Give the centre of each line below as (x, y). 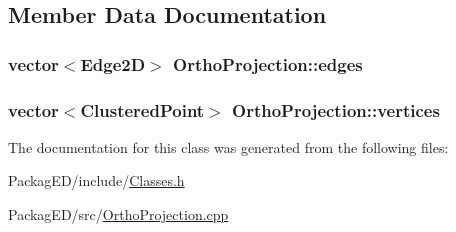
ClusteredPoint (142, 109)
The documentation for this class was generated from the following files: (228, 146)
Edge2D (113, 63)
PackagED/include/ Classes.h (96, 180)
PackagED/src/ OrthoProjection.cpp (118, 214)
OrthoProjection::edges (268, 63)
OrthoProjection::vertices (336, 109)
